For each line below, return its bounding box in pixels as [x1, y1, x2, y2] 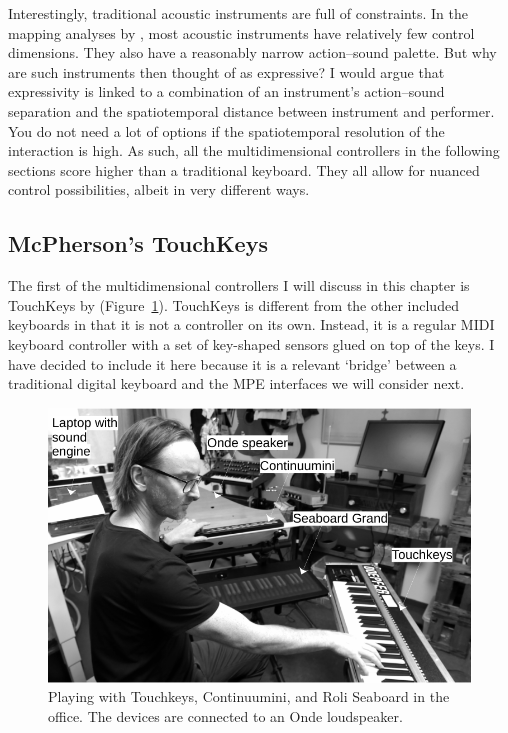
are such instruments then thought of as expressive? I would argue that [8, 61, 445, 82]
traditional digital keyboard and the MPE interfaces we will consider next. [8, 373, 465, 394]
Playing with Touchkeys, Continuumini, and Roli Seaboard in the [48, 686, 450, 707]
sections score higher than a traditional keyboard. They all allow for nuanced [8, 159, 480, 180]
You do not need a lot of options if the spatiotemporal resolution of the [8, 120, 445, 141]
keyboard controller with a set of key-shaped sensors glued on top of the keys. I [8, 333, 495, 354]
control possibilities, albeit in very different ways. [8, 179, 310, 200]
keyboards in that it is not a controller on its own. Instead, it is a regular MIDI [8, 314, 495, 335]
